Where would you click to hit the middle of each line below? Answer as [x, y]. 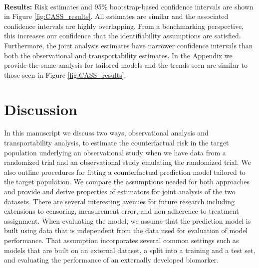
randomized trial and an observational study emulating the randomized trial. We [128, 162]
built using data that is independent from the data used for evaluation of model [126, 230]
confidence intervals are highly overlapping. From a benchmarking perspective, [124, 26]
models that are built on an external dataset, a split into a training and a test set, [130, 250]
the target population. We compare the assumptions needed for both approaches [127, 182]
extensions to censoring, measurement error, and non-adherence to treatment [122, 211]
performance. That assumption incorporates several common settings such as [122, 240]
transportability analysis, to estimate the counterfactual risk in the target [117, 143]
